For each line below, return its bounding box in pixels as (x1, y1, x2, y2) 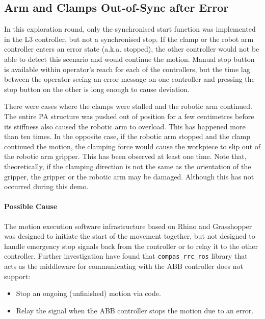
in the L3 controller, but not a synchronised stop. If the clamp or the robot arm (4, 33, 254, 44)
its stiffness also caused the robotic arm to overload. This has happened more (4, 121, 246, 131)
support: (4, 270, 31, 281)
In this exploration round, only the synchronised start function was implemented (4, 24, 256, 34)
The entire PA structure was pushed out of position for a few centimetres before (4, 110, 254, 121)
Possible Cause (4, 201, 58, 212)
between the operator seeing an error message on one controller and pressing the (4, 74, 255, 84)
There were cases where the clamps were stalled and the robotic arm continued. (4, 101, 252, 111)
